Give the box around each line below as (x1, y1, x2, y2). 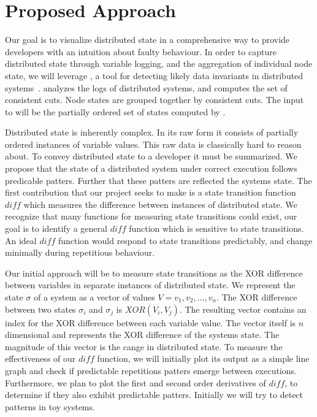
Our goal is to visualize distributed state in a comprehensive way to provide (5, 33, 290, 46)
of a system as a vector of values (33, 291, 155, 303)
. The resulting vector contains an (179, 302, 307, 315)
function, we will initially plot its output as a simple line (97, 352, 310, 365)
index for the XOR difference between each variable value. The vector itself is (5, 316, 296, 329)
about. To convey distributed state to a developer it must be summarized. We (5, 150, 297, 163)
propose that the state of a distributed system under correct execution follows (5, 162, 297, 175)
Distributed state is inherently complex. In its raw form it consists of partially (5, 126, 299, 139)
